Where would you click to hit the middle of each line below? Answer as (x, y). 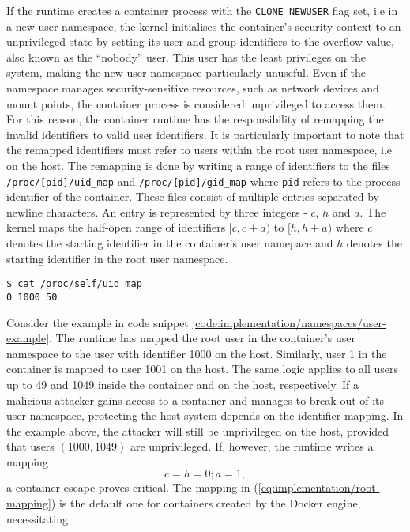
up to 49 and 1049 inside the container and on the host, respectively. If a (182, 384)
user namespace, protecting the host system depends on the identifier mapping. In (205, 415)
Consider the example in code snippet (98, 322)
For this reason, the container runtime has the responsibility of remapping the (195, 119)
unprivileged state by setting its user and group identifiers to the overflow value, (200, 42)
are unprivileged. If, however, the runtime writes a (252, 446)
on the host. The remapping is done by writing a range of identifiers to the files (198, 165)
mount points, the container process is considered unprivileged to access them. (196, 103)
